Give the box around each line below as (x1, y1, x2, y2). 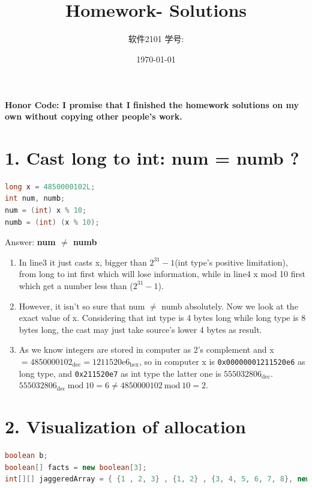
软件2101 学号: (128, 32, 184, 45)
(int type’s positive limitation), (175, 255, 288, 268)
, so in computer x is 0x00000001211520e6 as (139, 355, 305, 367)
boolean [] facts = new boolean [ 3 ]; (5, 463, 147, 472)
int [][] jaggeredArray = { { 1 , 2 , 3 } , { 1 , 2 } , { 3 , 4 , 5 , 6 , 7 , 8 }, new (5, 475, 310, 484)
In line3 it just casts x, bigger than (19, 255, 147, 268)
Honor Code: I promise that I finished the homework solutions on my (5, 98, 299, 111)
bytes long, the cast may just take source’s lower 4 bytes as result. (19, 323, 262, 335)
